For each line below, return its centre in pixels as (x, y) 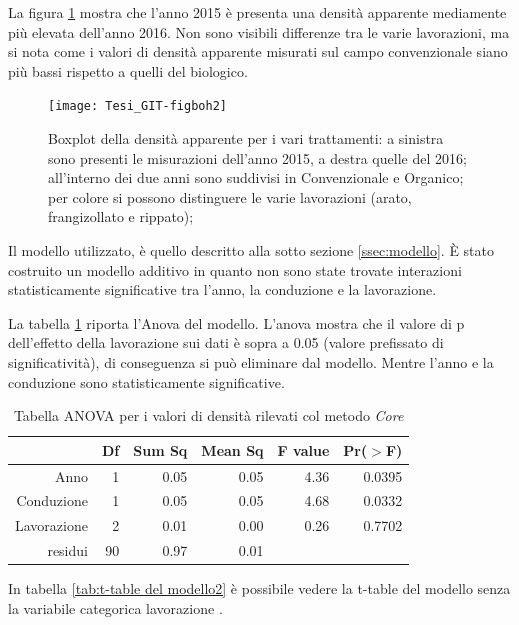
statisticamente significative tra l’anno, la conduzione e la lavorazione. (222, 289)
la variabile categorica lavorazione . (115, 607)
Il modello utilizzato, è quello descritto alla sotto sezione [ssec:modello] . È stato (251, 250)
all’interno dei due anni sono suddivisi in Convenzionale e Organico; (256, 177)
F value (303, 449)
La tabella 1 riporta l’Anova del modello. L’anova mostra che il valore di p (236, 322)
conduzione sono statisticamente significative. (146, 381)
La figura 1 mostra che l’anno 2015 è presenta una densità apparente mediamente (257, 12)
